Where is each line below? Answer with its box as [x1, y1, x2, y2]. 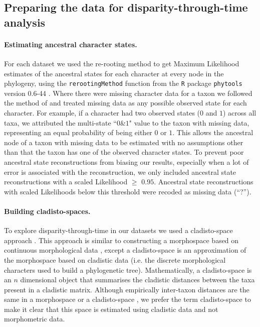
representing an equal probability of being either [4, 127, 152, 138]
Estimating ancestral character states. [4, 39, 137, 49]
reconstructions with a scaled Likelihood [4, 176, 128, 187]
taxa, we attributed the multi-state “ [4, 117, 117, 128]
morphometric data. [4, 313, 65, 324]
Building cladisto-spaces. [4, 205, 91, 216]
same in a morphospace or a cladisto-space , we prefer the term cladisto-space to [4, 294, 251, 304]
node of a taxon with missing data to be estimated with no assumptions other [4, 137, 243, 147]
